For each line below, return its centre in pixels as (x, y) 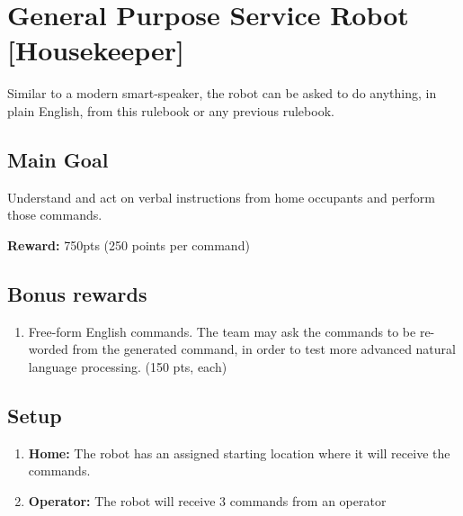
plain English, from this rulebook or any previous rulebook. (171, 110)
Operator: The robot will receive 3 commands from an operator (207, 500)
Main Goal (58, 159)
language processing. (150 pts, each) (128, 366)
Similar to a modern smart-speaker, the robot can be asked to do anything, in (222, 93)
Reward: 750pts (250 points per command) (129, 244)
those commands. (55, 215)
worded (48, 349)
